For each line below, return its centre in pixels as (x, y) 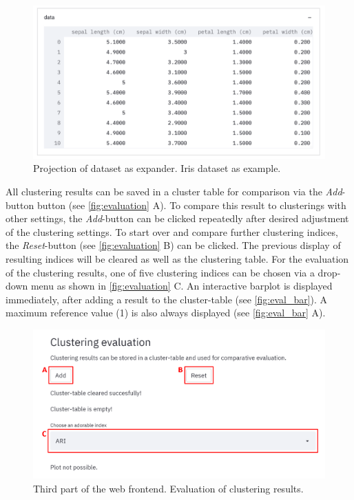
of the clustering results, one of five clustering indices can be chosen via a (160, 272)
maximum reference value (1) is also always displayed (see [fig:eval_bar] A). (166, 313)
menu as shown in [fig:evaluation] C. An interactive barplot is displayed (181, 286)
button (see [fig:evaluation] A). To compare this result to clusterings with (191, 205)
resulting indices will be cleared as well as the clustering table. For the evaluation (177, 258)
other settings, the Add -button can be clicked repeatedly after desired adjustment (177, 218)
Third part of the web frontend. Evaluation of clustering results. (168, 488)
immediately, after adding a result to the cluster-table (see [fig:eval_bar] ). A (167, 299)
